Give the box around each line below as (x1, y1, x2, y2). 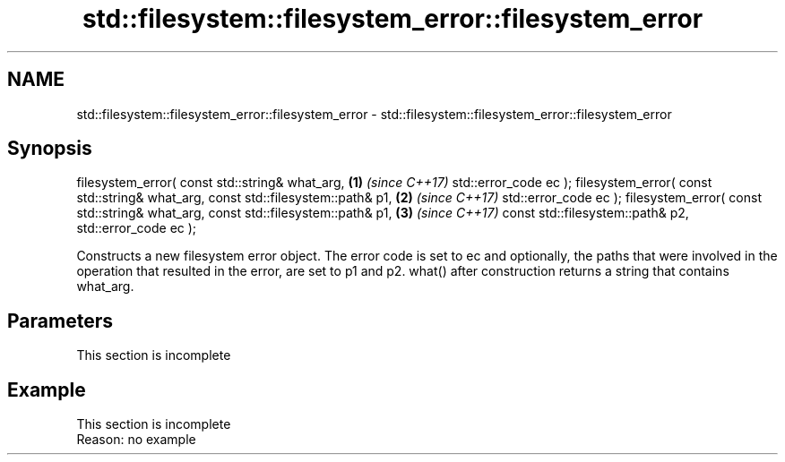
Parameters (7, 309, 113, 332)
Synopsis (7, 137, 92, 160)
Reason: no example (76, 432, 196, 448)
